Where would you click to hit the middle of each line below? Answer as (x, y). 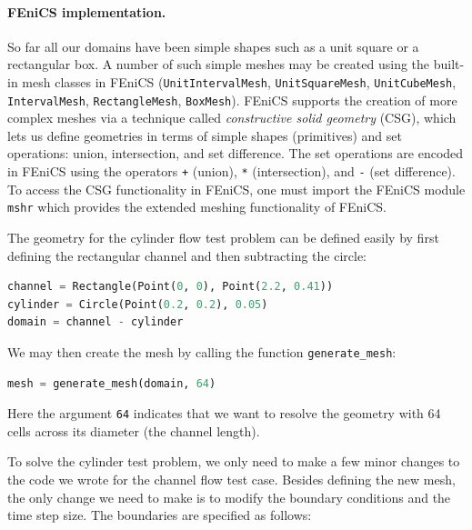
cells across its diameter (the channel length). (134, 430)
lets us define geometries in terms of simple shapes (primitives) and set (205, 135)
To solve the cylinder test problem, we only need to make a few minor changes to (234, 461)
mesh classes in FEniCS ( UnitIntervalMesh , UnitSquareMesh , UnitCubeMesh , (239, 81)
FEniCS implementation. (87, 11)
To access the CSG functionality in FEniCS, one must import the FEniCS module (236, 189)
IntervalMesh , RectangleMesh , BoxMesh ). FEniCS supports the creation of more (232, 100)
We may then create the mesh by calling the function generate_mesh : (202, 351)
